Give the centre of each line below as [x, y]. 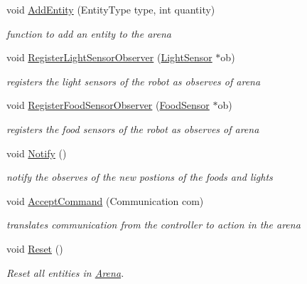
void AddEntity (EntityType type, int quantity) [111, 9]
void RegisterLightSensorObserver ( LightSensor [109, 57]
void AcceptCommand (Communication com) [105, 200]
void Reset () [35, 248]
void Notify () [37, 153]
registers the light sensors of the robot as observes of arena [134, 81]
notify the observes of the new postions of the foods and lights [140, 177]
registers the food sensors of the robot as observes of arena [133, 128]
